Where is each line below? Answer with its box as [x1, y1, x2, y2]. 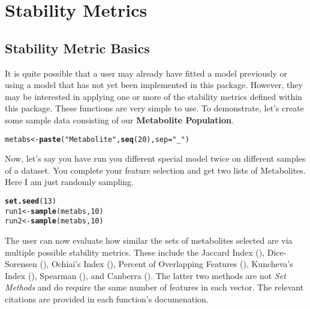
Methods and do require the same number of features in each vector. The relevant [5, 281, 304, 293]
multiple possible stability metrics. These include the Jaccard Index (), [5, 246, 265, 258]
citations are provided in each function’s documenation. [5, 292, 209, 305]
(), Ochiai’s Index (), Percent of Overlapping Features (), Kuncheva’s [40, 257, 293, 270]
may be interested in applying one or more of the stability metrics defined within [5, 90, 302, 102]
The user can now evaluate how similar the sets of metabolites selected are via [5, 234, 293, 246]
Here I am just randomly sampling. [5, 175, 134, 188]
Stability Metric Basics [5, 38, 150, 57]
